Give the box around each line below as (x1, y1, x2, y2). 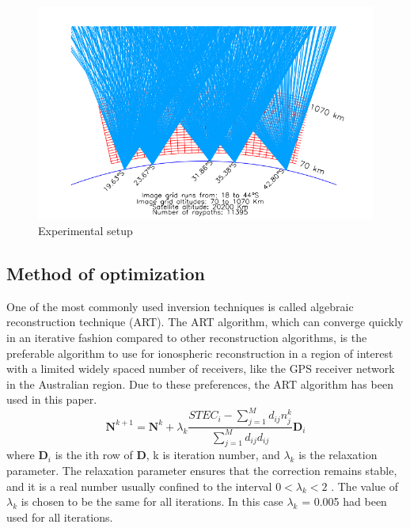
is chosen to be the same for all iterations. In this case (21, 493, 283, 510)
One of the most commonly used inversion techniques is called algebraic (6, 298, 354, 314)
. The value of (331, 477, 398, 494)
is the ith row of (55, 446, 133, 463)
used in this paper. (6, 391, 97, 408)
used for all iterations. (6, 508, 113, 525)
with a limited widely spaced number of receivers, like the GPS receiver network (6, 360, 395, 377)
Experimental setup (38, 222, 133, 239)
